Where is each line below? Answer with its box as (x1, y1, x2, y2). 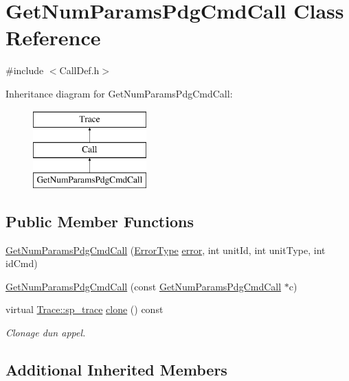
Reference (5, 23, 101, 51)
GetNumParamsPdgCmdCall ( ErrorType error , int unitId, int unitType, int (5, 242, 326, 257)
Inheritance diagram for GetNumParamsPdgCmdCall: (5, 86, 233, 100)
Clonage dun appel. (5, 325, 86, 340)
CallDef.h (59, 63, 100, 78)
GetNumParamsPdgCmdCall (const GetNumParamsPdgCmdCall (5, 279, 282, 293)
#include (5, 63, 44, 78)
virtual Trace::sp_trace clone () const (5, 302, 164, 316)
